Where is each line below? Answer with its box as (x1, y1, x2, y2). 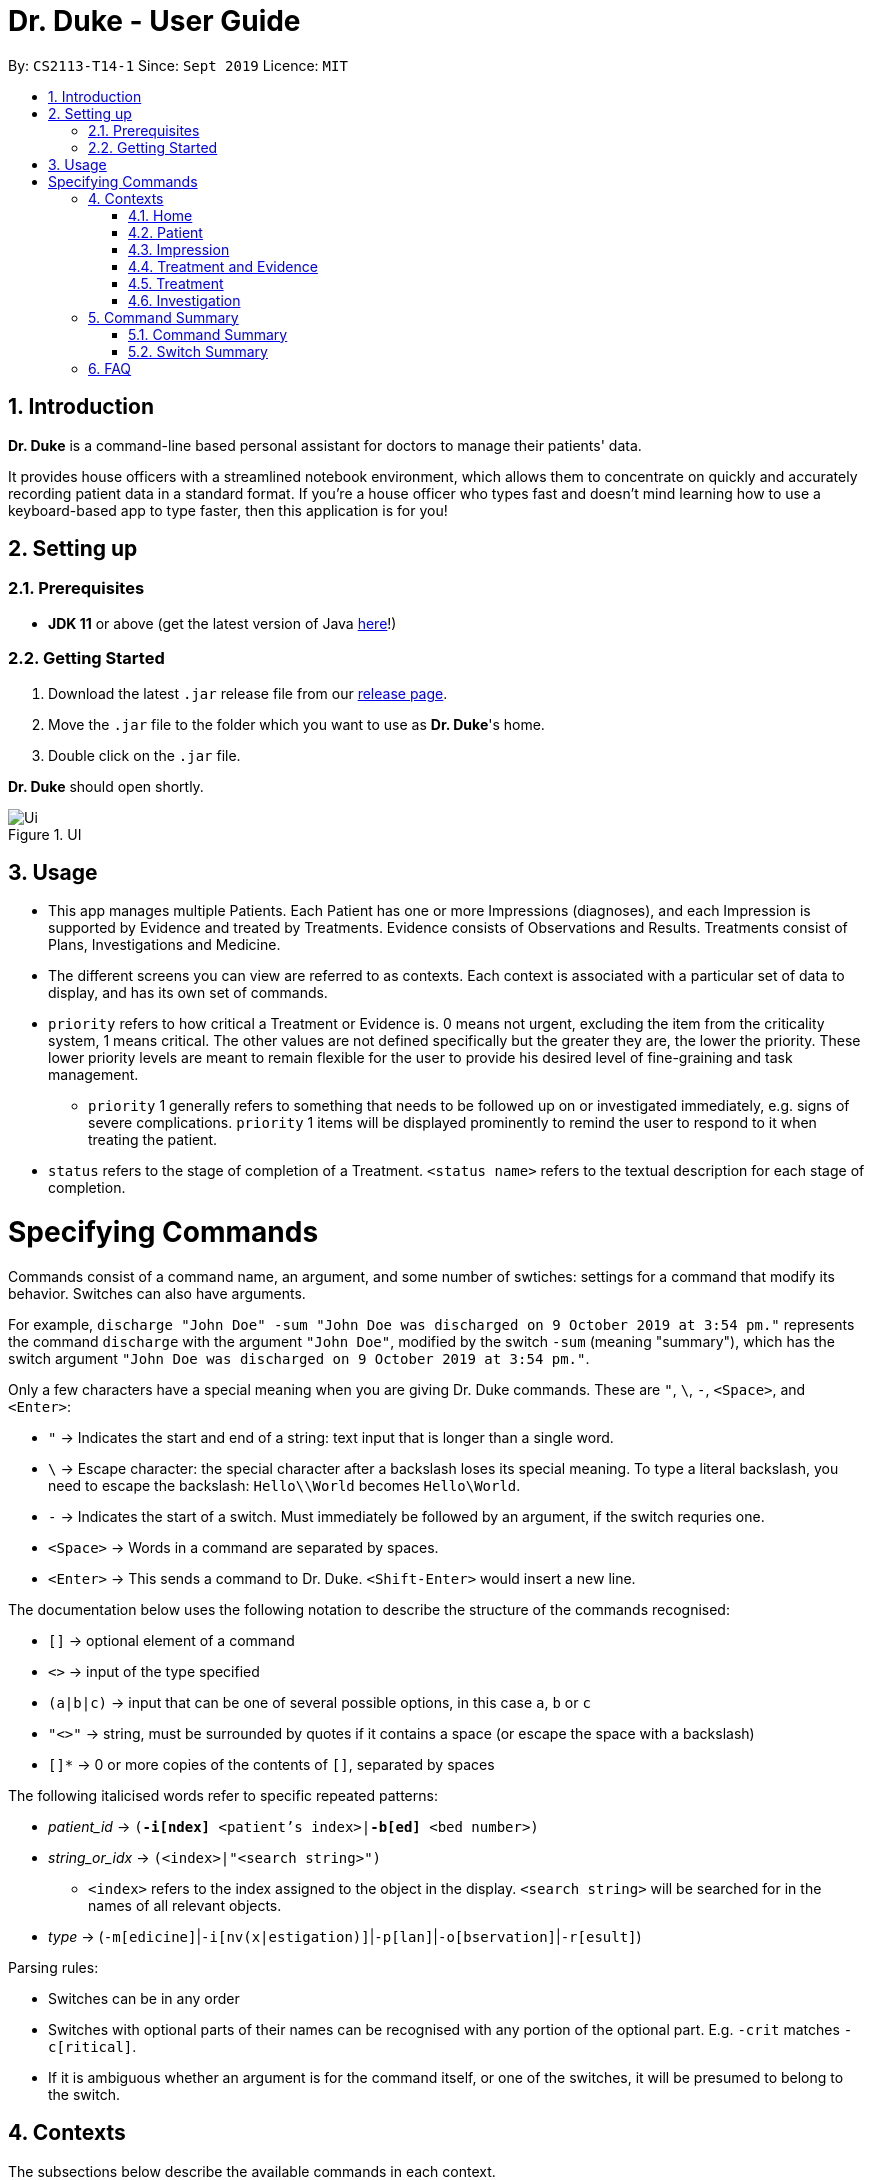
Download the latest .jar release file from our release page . (48, 684, 448, 702)
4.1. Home (128, 206, 193, 224)
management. (48, 1066, 139, 1084)
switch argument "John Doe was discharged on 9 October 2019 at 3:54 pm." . (8, 1349, 590, 1367)
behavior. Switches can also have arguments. (8, 1284, 306, 1302)
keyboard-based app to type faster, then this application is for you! (8, 501, 448, 519)
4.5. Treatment (128, 274, 224, 292)
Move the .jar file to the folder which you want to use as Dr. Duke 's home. (48, 715, 545, 733)
